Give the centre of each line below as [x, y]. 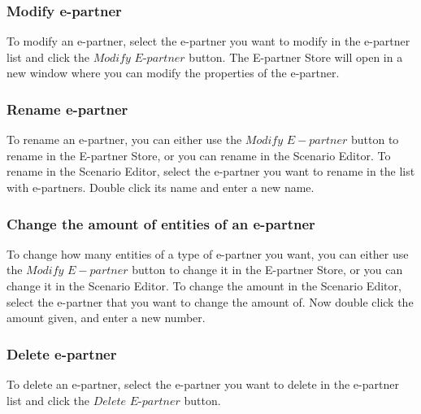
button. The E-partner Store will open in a [296, 57]
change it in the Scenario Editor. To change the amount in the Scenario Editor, [204, 285]
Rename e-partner [67, 109]
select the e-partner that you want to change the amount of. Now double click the [210, 301]
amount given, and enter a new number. [106, 318]
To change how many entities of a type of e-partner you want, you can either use [208, 253]
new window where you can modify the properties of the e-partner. [173, 73]
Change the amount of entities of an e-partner [161, 223]
